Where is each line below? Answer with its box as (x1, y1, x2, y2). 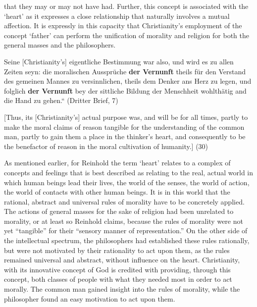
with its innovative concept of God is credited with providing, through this (4, 264, 231, 274)
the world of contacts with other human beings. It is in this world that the (4, 187, 230, 197)
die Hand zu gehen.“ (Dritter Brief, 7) (4, 95, 118, 105)
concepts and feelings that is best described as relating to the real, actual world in (4, 167, 254, 177)
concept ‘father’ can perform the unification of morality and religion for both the (4, 30, 249, 40)
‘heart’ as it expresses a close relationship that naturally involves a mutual (4, 10, 230, 21)
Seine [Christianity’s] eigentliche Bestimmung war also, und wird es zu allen (4, 56, 234, 66)
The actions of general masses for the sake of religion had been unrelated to (4, 206, 234, 216)
